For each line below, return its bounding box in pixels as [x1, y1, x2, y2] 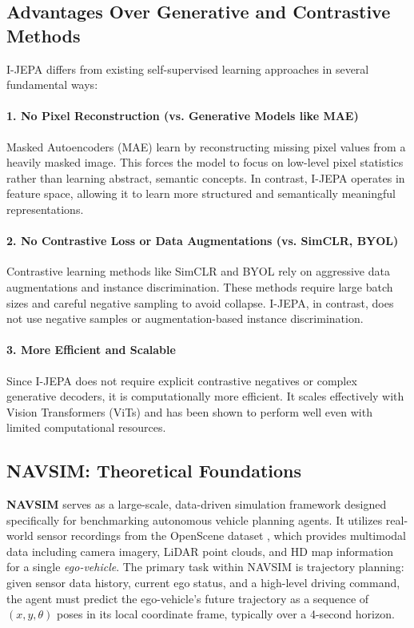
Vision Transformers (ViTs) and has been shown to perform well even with [6, 403, 372, 420]
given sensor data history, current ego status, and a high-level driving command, [6, 574, 400, 591]
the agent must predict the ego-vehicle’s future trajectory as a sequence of [6, 590, 369, 606]
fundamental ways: [6, 76, 98, 93]
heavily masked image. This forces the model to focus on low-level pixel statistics [6, 154, 404, 171]
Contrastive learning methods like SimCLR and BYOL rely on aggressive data [6, 263, 390, 280]
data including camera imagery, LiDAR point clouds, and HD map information [6, 542, 394, 559]
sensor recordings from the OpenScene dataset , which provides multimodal [37, 527, 406, 544]
